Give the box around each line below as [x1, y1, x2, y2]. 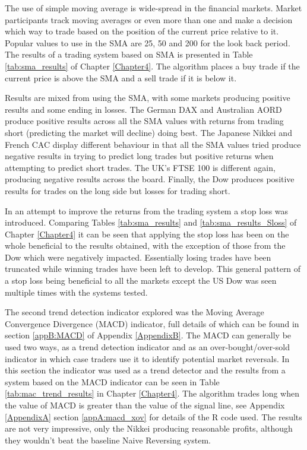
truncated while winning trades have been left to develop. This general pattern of [5, 262, 301, 275]
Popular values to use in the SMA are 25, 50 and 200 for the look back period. [5, 36, 290, 49]
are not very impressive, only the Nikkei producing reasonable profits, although [5, 422, 293, 435]
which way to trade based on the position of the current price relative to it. [5, 25, 279, 37]
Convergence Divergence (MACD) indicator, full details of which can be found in [5, 317, 299, 329]
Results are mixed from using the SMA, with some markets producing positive [5, 91, 290, 104]
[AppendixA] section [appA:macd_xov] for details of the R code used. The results [5, 410, 302, 423]
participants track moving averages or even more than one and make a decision [5, 13, 293, 26]
